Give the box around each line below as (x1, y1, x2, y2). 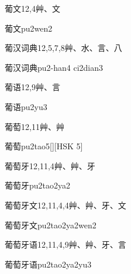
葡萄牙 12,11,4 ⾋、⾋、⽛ (5, 159, 95, 172)
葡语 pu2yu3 (5, 100, 47, 112)
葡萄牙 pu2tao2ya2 (5, 179, 71, 191)
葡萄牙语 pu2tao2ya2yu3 (5, 258, 92, 270)
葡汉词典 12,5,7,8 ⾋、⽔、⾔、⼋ (5, 42, 122, 54)
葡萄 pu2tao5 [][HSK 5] (5, 140, 83, 152)
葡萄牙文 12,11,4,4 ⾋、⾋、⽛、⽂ (5, 198, 126, 211)
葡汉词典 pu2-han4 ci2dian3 (5, 61, 104, 73)
